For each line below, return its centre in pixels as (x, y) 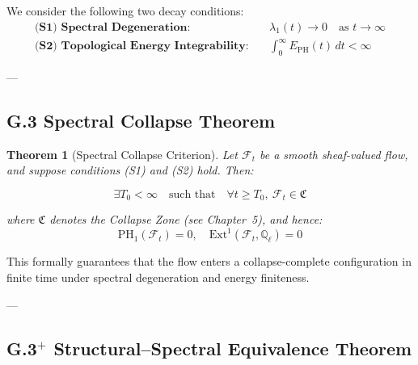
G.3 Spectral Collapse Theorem (141, 120)
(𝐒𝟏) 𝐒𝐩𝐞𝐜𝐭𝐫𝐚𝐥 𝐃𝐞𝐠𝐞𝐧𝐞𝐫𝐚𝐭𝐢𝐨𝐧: (112, 27)
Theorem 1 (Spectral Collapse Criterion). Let (122, 154)
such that (192, 194)
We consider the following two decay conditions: (125, 10)
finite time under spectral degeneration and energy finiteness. (158, 277)
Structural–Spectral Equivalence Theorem (233, 348)
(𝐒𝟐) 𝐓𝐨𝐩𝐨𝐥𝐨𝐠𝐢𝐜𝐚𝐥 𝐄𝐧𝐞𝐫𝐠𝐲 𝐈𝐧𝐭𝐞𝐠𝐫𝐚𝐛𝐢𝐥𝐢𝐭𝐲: (141, 46)
